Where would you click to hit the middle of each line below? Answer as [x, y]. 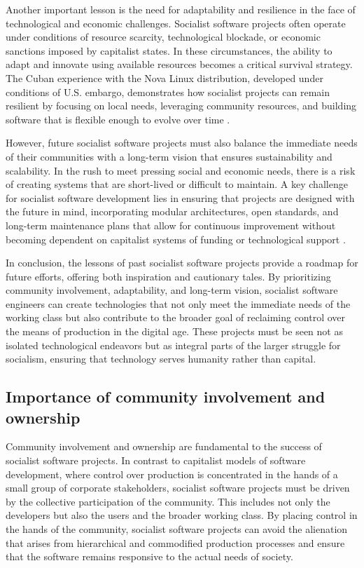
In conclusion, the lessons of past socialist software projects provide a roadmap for [182, 263]
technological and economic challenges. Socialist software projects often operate [176, 23]
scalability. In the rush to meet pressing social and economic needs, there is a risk [181, 170]
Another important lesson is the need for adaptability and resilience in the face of [181, 9]
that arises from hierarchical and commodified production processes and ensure [175, 542]
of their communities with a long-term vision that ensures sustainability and [169, 156]
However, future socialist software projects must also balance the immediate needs [182, 143]
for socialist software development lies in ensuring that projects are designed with [180, 197]
